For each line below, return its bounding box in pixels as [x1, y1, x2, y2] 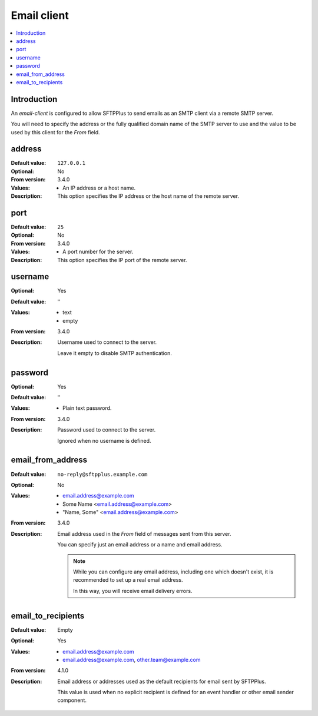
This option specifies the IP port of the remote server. [57, 256, 187, 263]
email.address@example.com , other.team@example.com [62, 656, 201, 663]
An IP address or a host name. [62, 184, 136, 191]
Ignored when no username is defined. [57, 437, 151, 444]
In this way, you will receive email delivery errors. [73, 587, 193, 594]
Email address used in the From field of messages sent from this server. [57, 530, 231, 537]
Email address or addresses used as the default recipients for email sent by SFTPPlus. [57, 678, 266, 685]
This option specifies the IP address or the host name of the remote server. [57, 193, 240, 200]
